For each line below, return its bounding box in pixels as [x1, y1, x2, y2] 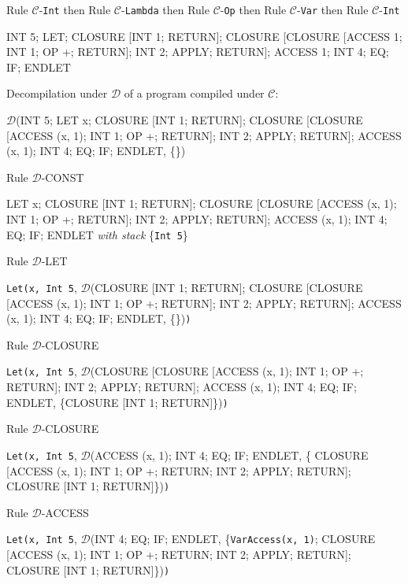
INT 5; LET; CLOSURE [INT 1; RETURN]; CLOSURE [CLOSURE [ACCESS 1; [6, 28, 402, 44]
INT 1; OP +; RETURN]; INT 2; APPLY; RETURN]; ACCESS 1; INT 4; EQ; [6, 43, 389, 60]
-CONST [41, 168, 84, 185]
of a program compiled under [124, 85, 265, 102]
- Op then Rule [220, 2, 287, 17]
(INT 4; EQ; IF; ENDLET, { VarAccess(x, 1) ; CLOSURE [90, 530, 376, 547]
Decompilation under [6, 85, 108, 102]
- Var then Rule [296, 2, 369, 17]
